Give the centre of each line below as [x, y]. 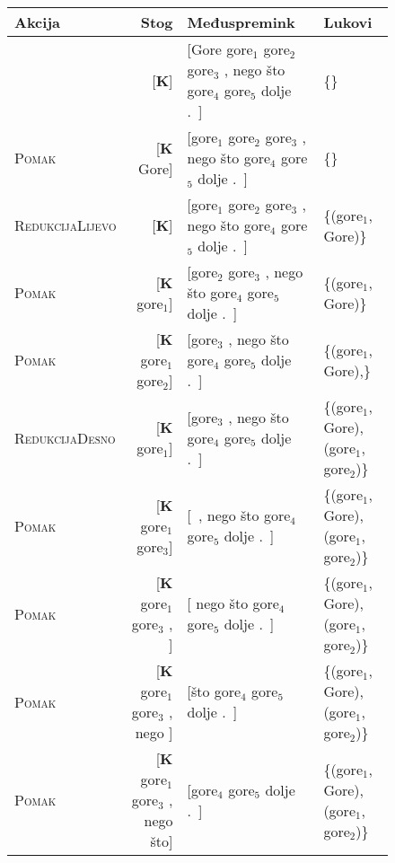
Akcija [37, 22]
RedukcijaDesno [65, 437]
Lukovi [348, 22]
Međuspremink [241, 22]
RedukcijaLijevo [66, 225]
